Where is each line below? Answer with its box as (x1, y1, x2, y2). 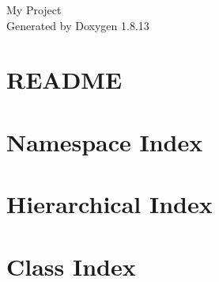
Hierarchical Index (6, 188, 213, 220)
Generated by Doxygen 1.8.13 (6, 17, 149, 33)
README (6, 63, 123, 96)
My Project (6, 2, 62, 17)
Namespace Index (6, 125, 203, 158)
